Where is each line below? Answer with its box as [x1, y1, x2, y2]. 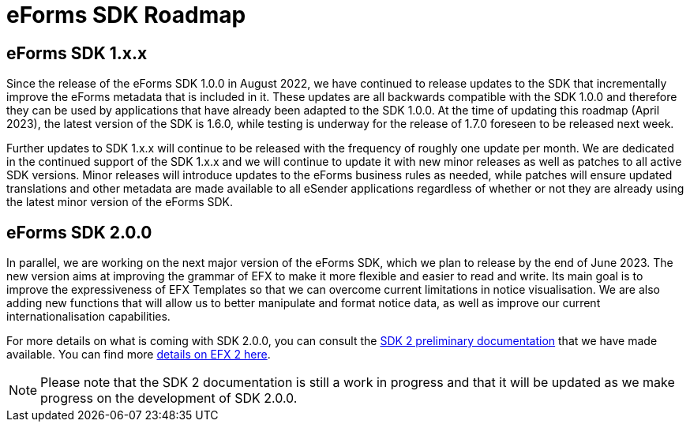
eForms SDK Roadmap [6, 2, 246, 28]
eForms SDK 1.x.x [6, 43, 148, 63]
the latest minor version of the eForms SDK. [6, 195, 234, 209]
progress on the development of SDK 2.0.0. [40, 390, 298, 407]
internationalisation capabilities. [6, 310, 171, 324]
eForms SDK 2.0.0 [6, 222, 152, 242]
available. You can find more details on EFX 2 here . [6, 347, 271, 362]
